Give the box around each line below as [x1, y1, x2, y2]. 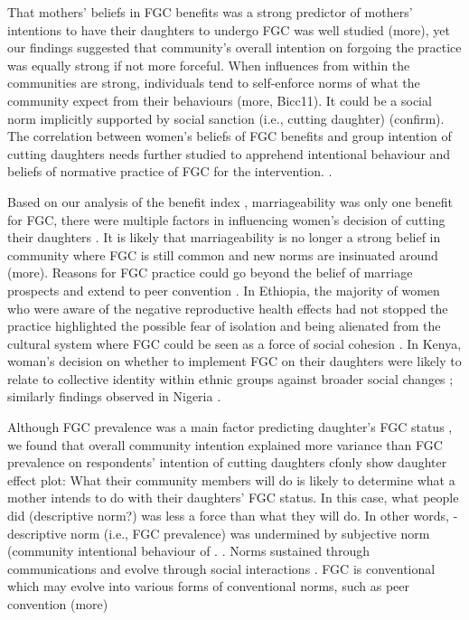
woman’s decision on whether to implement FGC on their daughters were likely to [7, 352, 462, 371]
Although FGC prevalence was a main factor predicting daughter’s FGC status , [7, 418, 453, 437]
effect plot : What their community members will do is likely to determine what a [7, 470, 455, 489]
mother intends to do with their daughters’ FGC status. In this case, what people [7, 488, 459, 507]
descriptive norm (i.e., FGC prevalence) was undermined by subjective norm [7, 523, 430, 542]
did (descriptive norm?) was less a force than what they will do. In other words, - [7, 506, 458, 525]
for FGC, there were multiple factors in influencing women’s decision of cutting [7, 210, 446, 229]
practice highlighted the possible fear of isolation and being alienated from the [7, 316, 441, 335]
